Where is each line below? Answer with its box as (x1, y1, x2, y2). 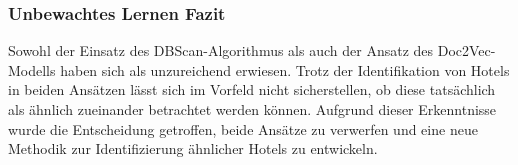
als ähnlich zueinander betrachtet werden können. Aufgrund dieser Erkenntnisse (8, 99, 497, 119)
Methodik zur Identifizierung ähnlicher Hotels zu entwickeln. (8, 138, 378, 159)
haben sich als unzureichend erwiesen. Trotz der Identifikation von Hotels (60, 59, 510, 80)
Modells (8, 59, 56, 80)
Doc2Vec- (437, 40, 496, 61)
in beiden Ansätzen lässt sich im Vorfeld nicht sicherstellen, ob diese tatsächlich (8, 79, 496, 100)
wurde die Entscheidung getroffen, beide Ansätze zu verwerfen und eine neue (8, 118, 478, 139)
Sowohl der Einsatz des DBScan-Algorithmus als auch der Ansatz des (8, 40, 434, 61)
